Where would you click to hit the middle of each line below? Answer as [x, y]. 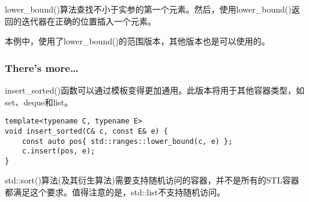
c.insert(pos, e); [58, 151]
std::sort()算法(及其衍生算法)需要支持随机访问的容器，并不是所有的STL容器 [152, 180]
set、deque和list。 [39, 102]
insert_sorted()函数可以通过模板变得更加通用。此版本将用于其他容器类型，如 [155, 90]
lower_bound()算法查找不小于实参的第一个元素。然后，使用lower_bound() [148, 9]
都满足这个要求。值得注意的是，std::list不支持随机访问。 [115, 192]
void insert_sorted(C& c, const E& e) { [87, 131]
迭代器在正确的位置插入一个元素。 [88, 21]
